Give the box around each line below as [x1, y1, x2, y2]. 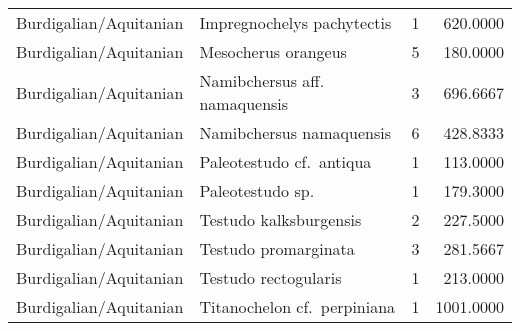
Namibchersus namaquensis [199, 121, 391, 144]
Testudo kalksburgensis [199, 208, 362, 231]
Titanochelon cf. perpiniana [199, 295, 396, 318]
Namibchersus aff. [199, 69, 325, 92]
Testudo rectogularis [199, 266, 342, 289]
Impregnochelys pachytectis [199, 11, 392, 34]
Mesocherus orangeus [199, 40, 347, 63]
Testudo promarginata [199, 237, 355, 260]
